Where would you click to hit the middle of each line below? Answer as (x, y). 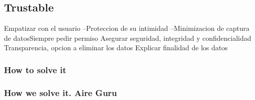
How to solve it (35, 69)
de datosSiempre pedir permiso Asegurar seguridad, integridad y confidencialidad (128, 38)
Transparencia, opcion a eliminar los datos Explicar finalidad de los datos (116, 48)
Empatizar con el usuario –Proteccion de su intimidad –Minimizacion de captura (127, 28)
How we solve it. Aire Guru (61, 92)
